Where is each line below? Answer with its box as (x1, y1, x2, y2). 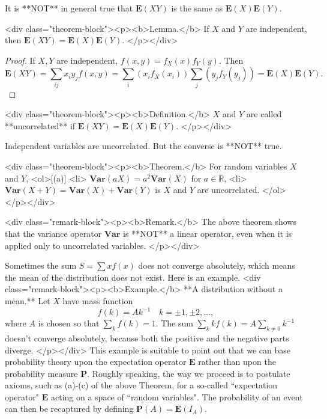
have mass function (62, 295, 133, 307)
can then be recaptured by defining (5, 402, 134, 415)
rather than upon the (198, 355, 276, 368)
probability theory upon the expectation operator (5, 355, 187, 368)
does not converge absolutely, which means (138, 259, 295, 272)
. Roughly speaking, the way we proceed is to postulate (87, 367, 290, 379)
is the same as (171, 2, 223, 14)
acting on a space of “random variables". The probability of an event (50, 390, 303, 403)
